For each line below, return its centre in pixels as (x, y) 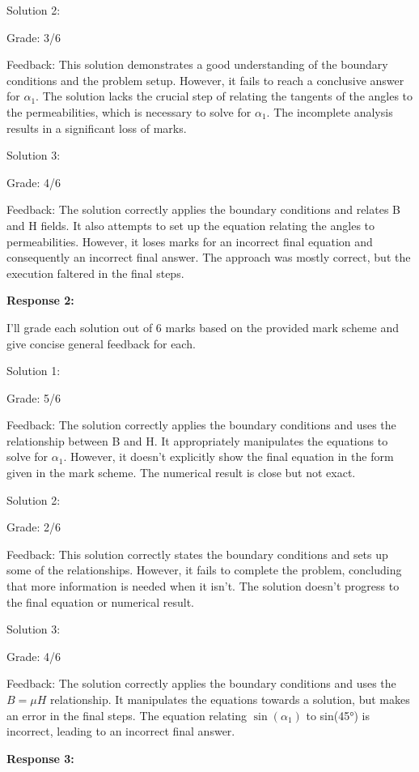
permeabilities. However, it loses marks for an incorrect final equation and (190, 241)
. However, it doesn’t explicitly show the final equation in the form (229, 456)
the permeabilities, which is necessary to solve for (129, 111)
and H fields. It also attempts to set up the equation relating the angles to (191, 225)
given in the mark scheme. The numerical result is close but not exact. (181, 473)
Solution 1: (34, 371)
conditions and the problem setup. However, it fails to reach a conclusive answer (205, 80)
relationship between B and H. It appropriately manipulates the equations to (197, 440)
